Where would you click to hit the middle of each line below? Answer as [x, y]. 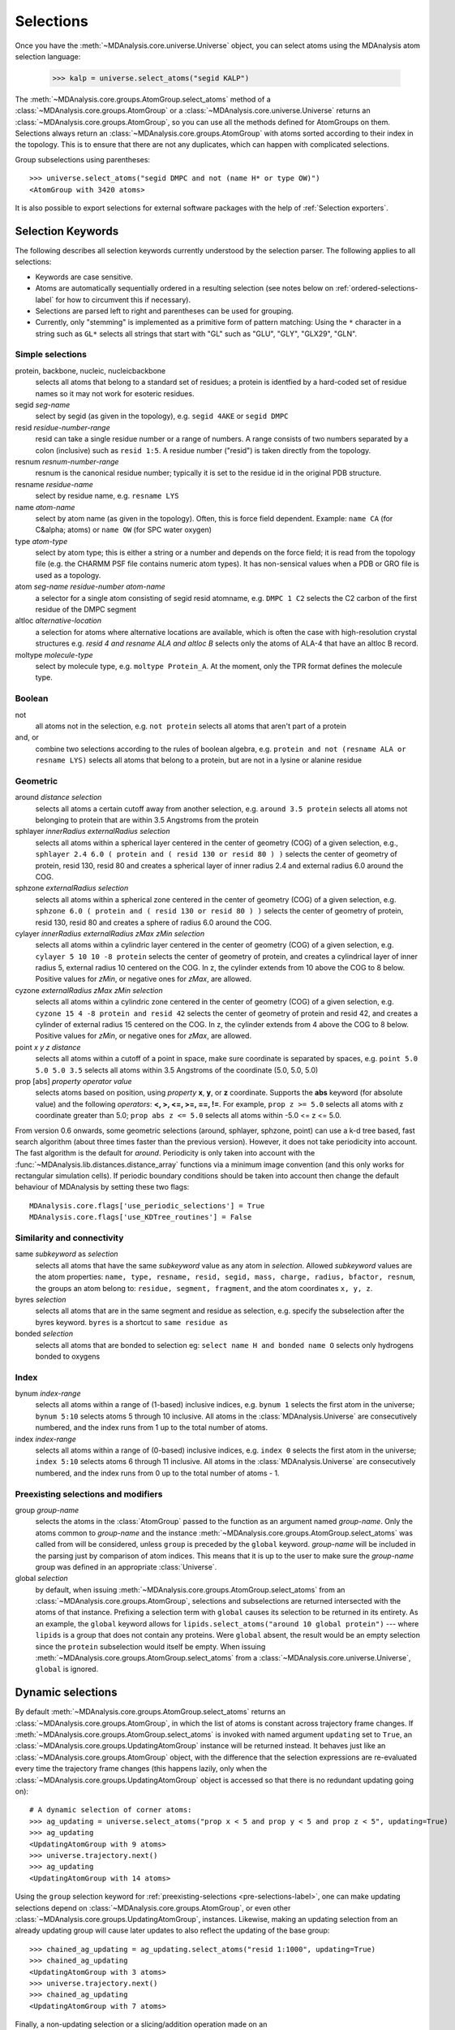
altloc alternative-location [58, 620]
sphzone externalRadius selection [72, 888]
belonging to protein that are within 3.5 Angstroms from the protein [147, 819]
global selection [41, 1579]
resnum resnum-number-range [67, 461]
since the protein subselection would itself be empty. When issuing [150, 1646]
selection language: [48, 56]
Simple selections [51, 355]
